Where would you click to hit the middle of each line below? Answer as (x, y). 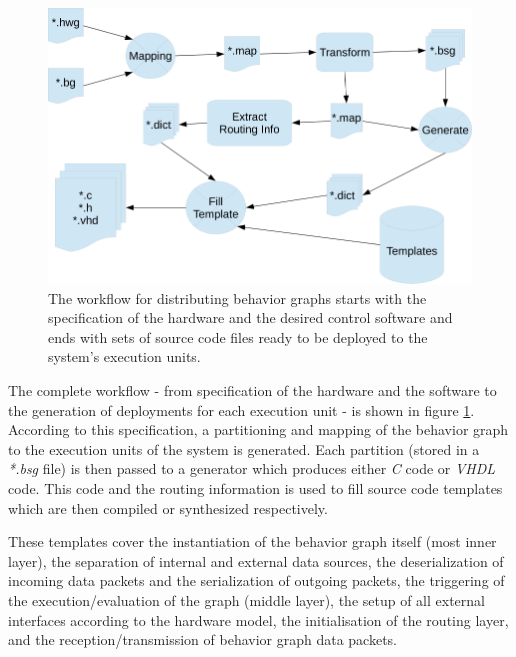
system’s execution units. (124, 356)
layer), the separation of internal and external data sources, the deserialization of (256, 560)
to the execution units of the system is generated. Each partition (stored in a (244, 448)
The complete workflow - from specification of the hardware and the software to (252, 389)
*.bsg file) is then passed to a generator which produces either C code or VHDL (252, 468)
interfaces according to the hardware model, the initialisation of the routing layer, (258, 619)
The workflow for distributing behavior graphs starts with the (237, 297)
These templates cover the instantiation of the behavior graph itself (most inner (252, 541)
